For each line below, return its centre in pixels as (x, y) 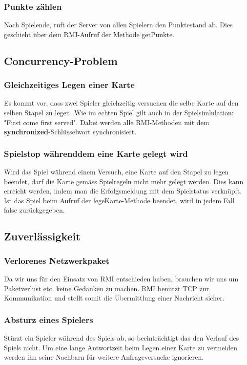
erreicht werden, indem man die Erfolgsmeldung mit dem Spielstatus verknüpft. (123, 191)
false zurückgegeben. (34, 210)
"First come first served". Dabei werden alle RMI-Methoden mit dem (107, 122)
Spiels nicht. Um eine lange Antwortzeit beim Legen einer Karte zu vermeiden (121, 347)
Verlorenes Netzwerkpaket (57, 260)
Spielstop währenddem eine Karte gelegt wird (96, 153)
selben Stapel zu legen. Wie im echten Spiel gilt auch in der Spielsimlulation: (119, 112)
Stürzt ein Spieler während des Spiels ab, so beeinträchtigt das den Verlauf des (122, 337)
